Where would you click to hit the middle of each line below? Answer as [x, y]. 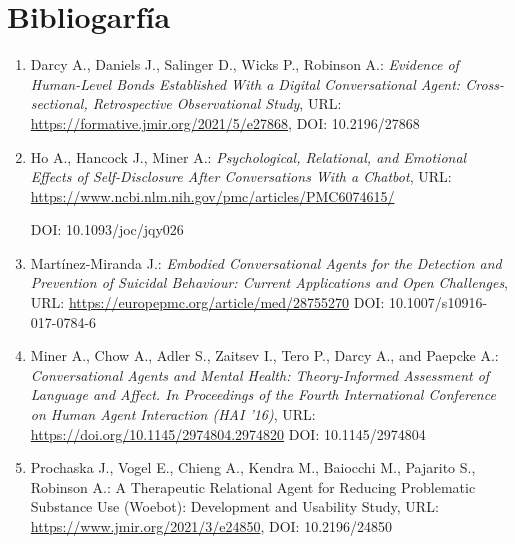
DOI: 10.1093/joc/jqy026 [107, 229]
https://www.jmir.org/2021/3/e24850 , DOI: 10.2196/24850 [211, 526]
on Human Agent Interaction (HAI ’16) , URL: [173, 414]
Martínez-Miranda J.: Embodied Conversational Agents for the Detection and [266, 262]
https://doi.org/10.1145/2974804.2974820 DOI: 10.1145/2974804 [228, 433]
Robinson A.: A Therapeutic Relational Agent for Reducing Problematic [253, 486]
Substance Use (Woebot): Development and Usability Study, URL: [234, 506]
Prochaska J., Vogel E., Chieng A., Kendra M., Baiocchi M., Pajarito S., [253, 467]
